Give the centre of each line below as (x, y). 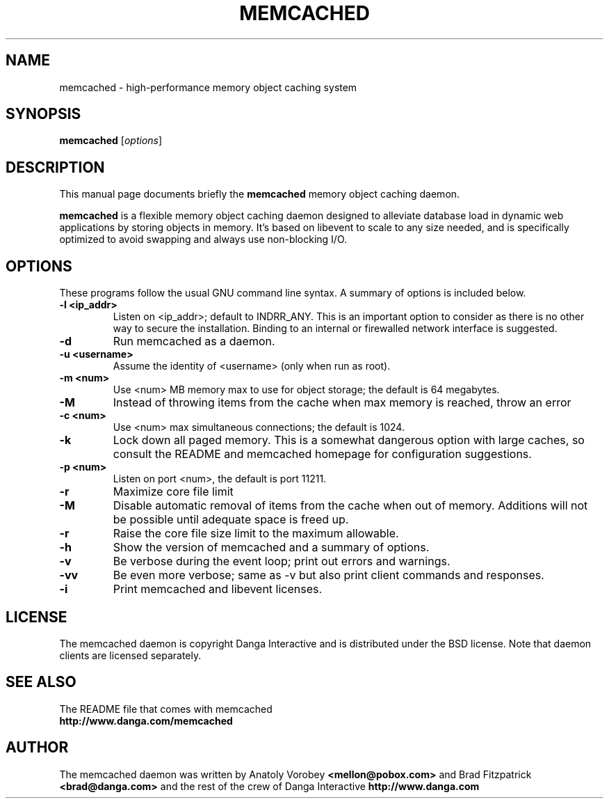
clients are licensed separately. (130, 655)
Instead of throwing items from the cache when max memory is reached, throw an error (342, 403)
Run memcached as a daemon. (194, 341)
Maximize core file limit (173, 492)
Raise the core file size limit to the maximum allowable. (256, 534)
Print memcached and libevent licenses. (218, 589)
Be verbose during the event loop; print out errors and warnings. (282, 561)
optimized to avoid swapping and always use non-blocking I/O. (203, 239)
